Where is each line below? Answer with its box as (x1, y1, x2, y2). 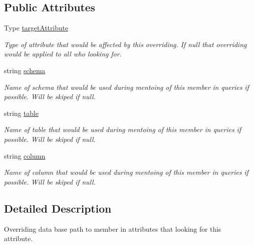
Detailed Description (4, 200, 112, 216)
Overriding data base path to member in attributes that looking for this (4, 223, 222, 234)
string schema (4, 65, 45, 75)
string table (4, 108, 39, 118)
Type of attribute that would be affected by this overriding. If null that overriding (4, 39, 247, 49)
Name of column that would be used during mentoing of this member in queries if (4, 167, 249, 177)
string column (4, 150, 46, 161)
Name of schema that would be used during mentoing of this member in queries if (4, 82, 249, 92)
